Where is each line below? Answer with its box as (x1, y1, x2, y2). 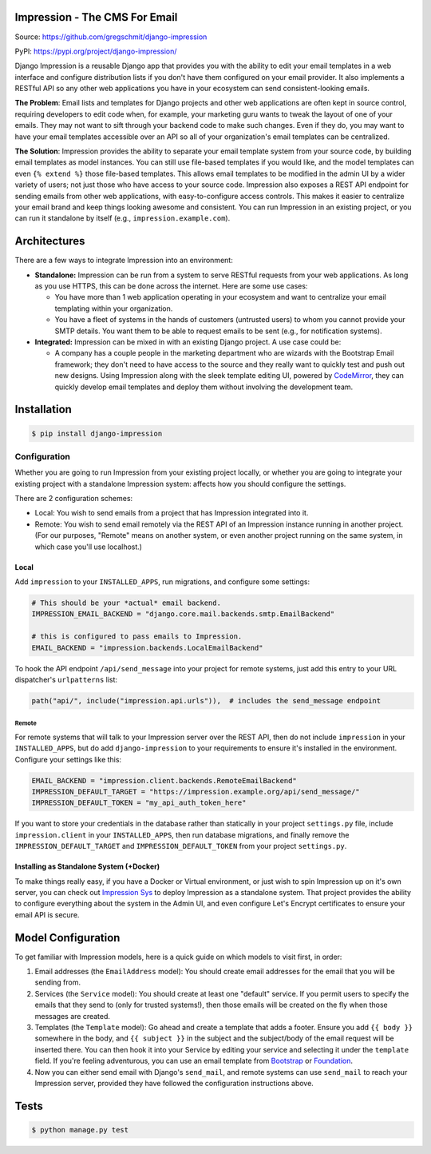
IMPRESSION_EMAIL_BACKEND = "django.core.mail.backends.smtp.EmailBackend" (31, 610, 335, 619)
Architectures (14, 234, 85, 248)
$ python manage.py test (31, 1125, 129, 1134)
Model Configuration (14, 931, 121, 945)
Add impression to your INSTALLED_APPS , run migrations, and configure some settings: (14, 577, 310, 587)
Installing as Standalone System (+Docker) (14, 862, 160, 871)
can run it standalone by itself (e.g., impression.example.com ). (14, 213, 231, 223)
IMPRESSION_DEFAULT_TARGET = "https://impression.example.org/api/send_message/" (31, 787, 361, 797)
